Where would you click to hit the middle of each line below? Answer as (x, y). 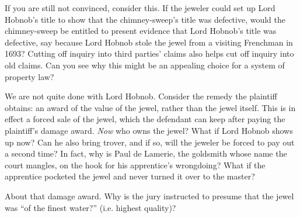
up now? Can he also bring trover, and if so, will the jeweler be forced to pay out (150, 142)
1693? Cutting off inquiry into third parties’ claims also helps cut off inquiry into (149, 53)
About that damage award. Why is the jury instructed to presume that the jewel (149, 195)
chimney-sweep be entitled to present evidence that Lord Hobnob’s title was (141, 31)
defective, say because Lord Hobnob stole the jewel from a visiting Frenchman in (149, 42)
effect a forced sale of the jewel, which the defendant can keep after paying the (145, 119)
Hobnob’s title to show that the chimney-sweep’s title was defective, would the (145, 19)
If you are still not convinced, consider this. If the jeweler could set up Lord (140, 8)
